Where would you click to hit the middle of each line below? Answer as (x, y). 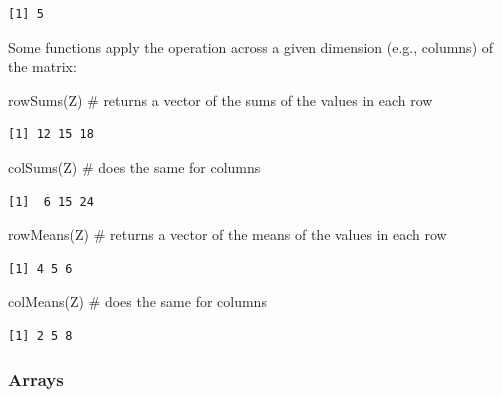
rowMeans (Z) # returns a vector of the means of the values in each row (227, 234)
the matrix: (42, 66)
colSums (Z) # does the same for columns (134, 166)
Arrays (36, 379)
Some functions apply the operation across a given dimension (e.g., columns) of (251, 46)
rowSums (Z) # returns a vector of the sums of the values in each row (220, 99)
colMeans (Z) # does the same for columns (137, 301)
